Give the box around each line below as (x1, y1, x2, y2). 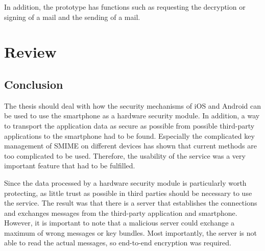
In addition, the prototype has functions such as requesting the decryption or (4, 2, 246, 12)
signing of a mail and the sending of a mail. (4, 11, 140, 22)
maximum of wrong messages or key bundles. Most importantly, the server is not (4, 227, 257, 238)
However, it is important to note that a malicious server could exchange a (4, 217, 235, 228)
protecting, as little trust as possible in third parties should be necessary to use (4, 187, 252, 198)
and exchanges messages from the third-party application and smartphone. (4, 207, 237, 218)
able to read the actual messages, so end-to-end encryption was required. (4, 237, 232, 248)
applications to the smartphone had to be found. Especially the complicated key (4, 130, 255, 141)
